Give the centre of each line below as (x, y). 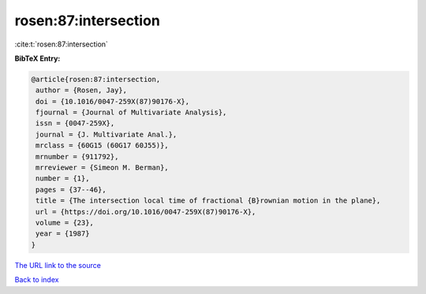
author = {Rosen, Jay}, (82, 90)
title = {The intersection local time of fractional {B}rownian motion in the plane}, (208, 201)
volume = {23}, (65, 223)
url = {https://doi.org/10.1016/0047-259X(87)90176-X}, (146, 212)
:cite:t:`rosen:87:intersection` (61, 44)
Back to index (37, 280)
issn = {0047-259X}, (75, 123)
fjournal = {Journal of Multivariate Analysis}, (131, 113)
